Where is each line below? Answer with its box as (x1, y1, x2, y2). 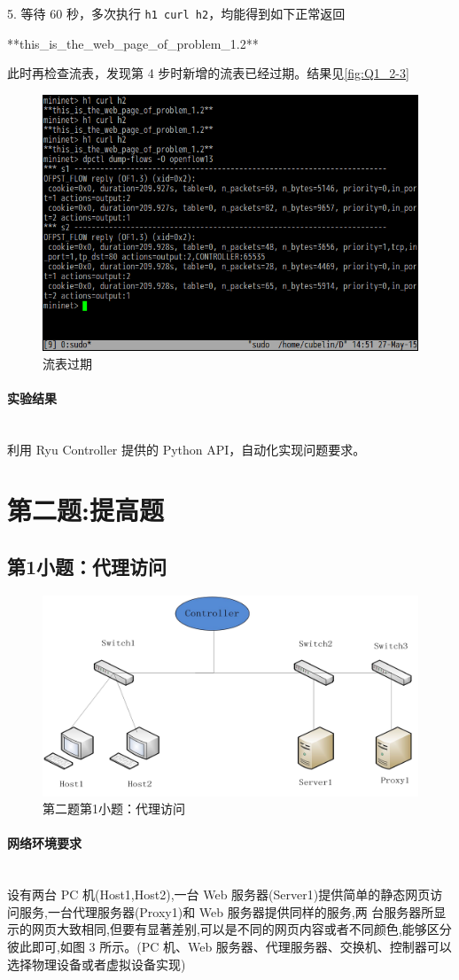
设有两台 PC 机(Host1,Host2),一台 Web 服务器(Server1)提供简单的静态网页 (7, 885, 431, 904)
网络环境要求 (7, 834, 82, 852)
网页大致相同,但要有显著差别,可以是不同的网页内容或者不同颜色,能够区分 (31, 920, 452, 938)
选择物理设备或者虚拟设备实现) (7, 954, 186, 973)
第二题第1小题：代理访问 (43, 799, 185, 818)
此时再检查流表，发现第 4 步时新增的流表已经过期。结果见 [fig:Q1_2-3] (7, 64, 409, 82)
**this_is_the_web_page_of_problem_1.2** (7, 34, 259, 52)
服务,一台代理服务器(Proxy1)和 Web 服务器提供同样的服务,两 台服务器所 (19, 902, 434, 921)
